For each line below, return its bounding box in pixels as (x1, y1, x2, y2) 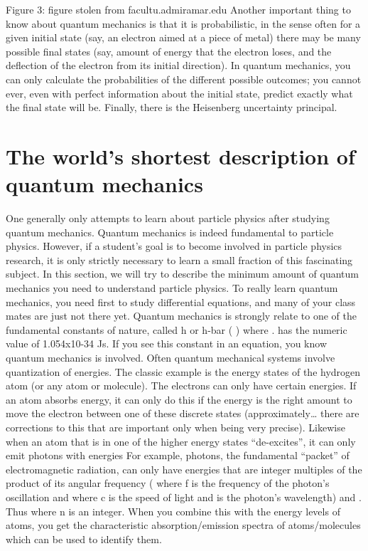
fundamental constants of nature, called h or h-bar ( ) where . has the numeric (6, 322, 347, 337)
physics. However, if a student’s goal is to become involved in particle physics (6, 238, 342, 253)
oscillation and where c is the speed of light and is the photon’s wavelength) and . (6, 489, 362, 504)
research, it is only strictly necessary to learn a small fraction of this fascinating (6, 252, 353, 267)
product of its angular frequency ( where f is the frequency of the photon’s (6, 476, 330, 490)
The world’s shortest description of (6, 141, 355, 170)
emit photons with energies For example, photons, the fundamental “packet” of (6, 448, 350, 463)
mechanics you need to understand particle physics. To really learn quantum (6, 280, 338, 295)
